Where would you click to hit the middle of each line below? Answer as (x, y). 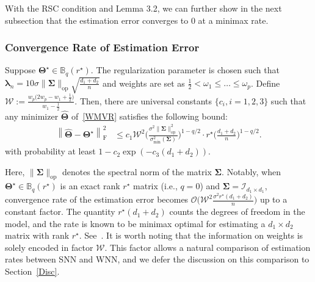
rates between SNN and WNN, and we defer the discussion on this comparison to (157, 259)
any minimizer (32, 116)
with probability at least (50, 151)
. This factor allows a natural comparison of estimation (208, 247)
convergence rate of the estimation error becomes (97, 199)
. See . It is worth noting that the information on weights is (191, 235)
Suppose (20, 70)
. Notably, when (251, 171)
